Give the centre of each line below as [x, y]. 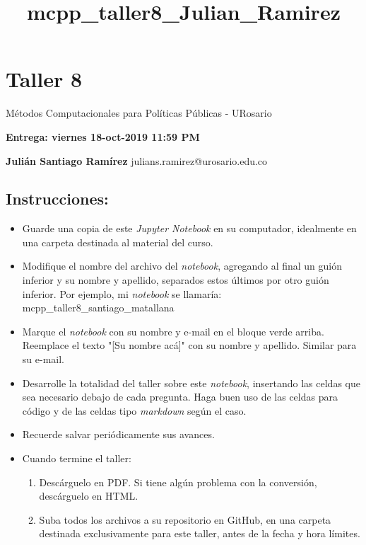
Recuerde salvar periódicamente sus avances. [118, 434]
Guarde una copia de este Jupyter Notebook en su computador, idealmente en [189, 228]
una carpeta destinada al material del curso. [118, 242]
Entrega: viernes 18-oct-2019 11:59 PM [103, 136]
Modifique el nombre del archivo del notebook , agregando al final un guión [182, 266]
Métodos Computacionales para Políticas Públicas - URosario [139, 113]
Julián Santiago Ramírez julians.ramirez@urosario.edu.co [137, 160]
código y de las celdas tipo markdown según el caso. [134, 410]
